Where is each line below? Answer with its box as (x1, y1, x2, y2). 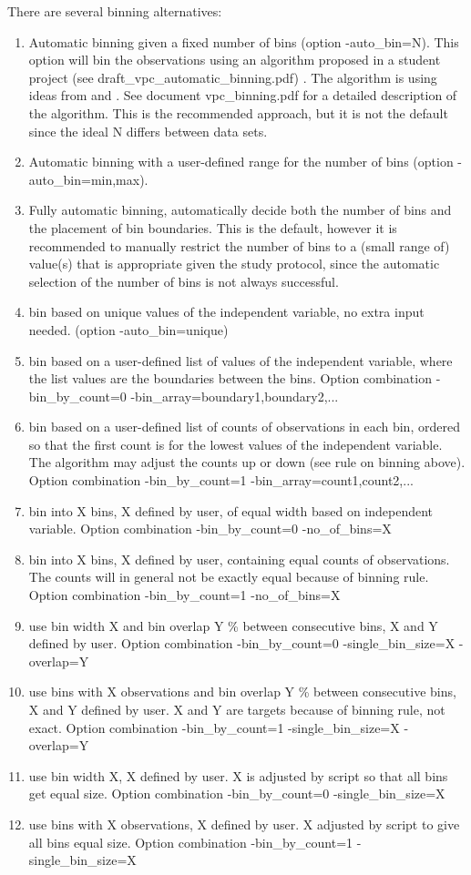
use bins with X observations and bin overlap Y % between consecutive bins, (28, 682, 456, 701)
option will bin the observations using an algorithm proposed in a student (28, 50, 441, 69)
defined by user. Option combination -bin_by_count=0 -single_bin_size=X (28, 634, 456, 653)
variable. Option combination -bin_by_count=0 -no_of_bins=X (28, 519, 392, 538)
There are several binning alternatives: (7, 2, 222, 20)
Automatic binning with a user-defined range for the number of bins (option (28, 152, 454, 171)
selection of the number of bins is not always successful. (28, 271, 339, 290)
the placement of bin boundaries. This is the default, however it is (28, 218, 397, 237)
